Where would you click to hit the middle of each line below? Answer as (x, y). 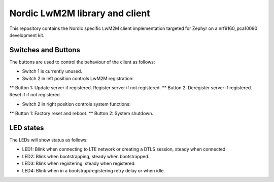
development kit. (27, 35)
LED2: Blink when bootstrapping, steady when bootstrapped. (86, 156)
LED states (27, 128)
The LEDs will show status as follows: (49, 140)
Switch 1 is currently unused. (52, 71)
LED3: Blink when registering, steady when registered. (79, 163)
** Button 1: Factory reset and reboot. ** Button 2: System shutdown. (81, 114)
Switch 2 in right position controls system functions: (76, 104)
